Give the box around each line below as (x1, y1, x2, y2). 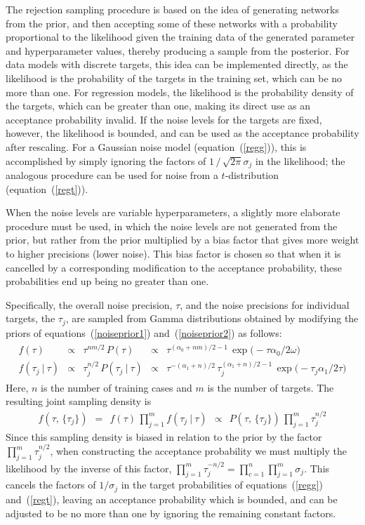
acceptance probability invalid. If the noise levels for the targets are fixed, (6, 112, 322, 126)
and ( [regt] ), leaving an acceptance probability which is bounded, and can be (6, 491, 338, 506)
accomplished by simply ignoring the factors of (6, 153, 206, 168)
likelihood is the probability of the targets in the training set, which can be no (6, 70, 343, 85)
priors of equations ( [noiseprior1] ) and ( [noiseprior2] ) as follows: (6, 325, 282, 340)
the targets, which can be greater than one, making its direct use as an (6, 98, 311, 113)
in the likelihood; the (255, 153, 345, 168)
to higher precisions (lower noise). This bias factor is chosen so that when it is (6, 246, 341, 260)
